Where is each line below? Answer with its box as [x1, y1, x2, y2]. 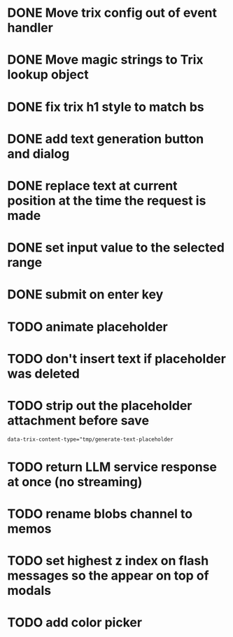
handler [7, 20, 54, 36]
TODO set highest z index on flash [7, 553, 209, 569]
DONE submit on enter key [7, 287, 164, 303]
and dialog [7, 146, 70, 162]
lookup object [7, 67, 89, 83]
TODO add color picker [7, 615, 142, 631]
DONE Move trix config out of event [7, 5, 217, 21]
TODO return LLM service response [7, 459, 217, 474]
